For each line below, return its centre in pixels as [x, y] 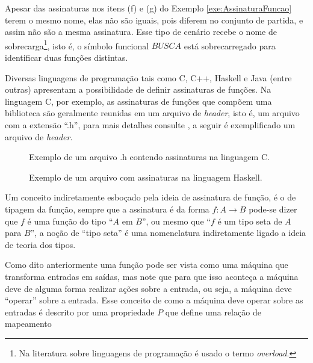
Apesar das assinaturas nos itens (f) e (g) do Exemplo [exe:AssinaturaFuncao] [148, 8]
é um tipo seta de [250, 221]
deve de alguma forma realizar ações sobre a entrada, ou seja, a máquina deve [148, 288]
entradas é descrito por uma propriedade [80, 312]
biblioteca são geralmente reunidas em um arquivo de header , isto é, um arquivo [152, 113]
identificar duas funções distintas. [67, 57]
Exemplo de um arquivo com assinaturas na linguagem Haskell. [146, 177]
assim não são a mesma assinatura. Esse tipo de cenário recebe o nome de [141, 32]
